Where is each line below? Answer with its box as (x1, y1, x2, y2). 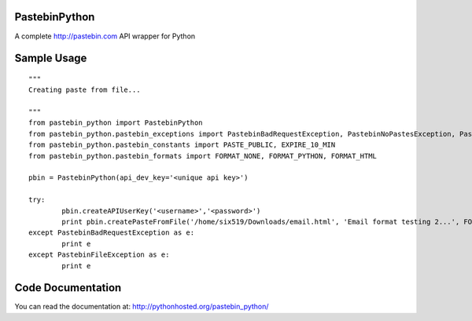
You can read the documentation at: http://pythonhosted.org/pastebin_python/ (14, 302, 269, 312)
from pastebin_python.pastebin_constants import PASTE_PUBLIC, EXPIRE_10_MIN (28, 140, 336, 149)
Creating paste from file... (28, 86, 141, 94)
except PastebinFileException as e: (28, 250, 170, 259)
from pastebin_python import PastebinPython (28, 119, 204, 127)
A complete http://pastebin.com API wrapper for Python (14, 31, 196, 41)
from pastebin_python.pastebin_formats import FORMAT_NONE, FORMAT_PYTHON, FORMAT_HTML (28, 151, 378, 160)
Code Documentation (14, 281, 122, 294)
